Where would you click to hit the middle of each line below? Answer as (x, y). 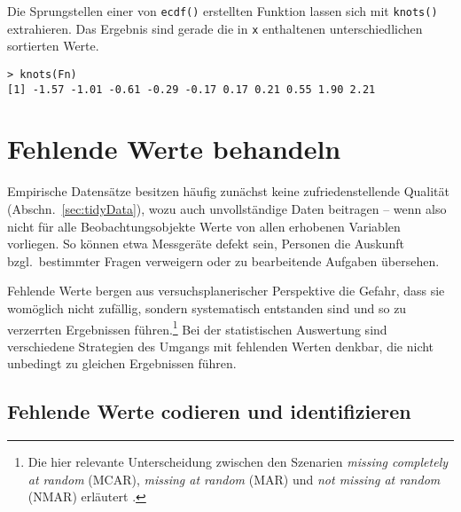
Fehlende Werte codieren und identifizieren (209, 411)
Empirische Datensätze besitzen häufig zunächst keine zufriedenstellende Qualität (229, 191)
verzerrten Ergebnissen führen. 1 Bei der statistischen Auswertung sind (197, 327)
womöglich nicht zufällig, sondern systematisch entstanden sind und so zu (207, 307)
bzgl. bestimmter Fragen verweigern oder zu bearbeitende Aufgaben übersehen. (223, 260)
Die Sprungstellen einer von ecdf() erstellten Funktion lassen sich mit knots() (223, 11)
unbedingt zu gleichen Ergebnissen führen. (122, 363)
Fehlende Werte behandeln (174, 149)
